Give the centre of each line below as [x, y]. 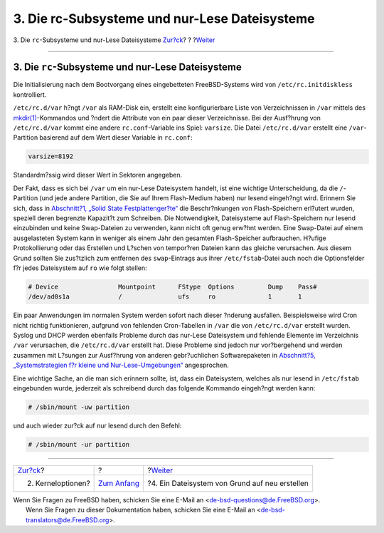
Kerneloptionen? [63, 483]
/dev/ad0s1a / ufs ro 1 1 [165, 297]
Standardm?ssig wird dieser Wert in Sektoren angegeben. [98, 175]
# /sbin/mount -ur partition [79, 444]
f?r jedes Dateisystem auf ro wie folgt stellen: [80, 268]
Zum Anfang [119, 483]
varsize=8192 [51, 156]
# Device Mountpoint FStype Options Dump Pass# [172, 286]
